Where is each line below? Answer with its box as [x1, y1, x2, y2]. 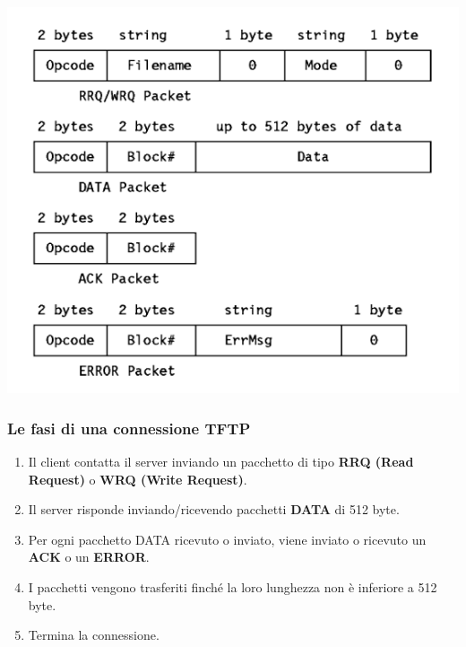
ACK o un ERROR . [28, 547, 150, 566]
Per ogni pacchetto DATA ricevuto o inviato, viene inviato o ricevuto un [28, 529, 427, 548]
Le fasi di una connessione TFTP [7, 416, 251, 439]
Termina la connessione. [28, 625, 160, 644]
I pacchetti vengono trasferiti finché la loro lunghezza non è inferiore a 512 [28, 577, 437, 596]
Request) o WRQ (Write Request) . [28, 469, 247, 488]
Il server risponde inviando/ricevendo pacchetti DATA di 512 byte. [28, 500, 400, 519]
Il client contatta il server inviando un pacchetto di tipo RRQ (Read [28, 451, 414, 470]
